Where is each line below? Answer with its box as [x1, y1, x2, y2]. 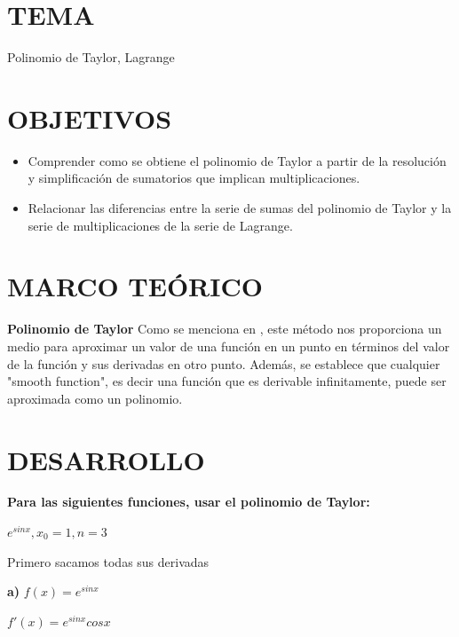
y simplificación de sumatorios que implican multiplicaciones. [28, 169, 360, 187]
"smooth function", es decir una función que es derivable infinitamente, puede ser [7, 372, 447, 390]
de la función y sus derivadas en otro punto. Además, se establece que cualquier [7, 354, 440, 373]
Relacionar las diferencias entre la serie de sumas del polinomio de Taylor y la [28, 199, 452, 217]
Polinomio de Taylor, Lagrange [7, 48, 175, 67]
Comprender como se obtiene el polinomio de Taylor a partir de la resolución [28, 151, 447, 169]
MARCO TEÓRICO [7, 268, 263, 304]
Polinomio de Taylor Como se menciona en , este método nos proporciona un [7, 319, 442, 338]
